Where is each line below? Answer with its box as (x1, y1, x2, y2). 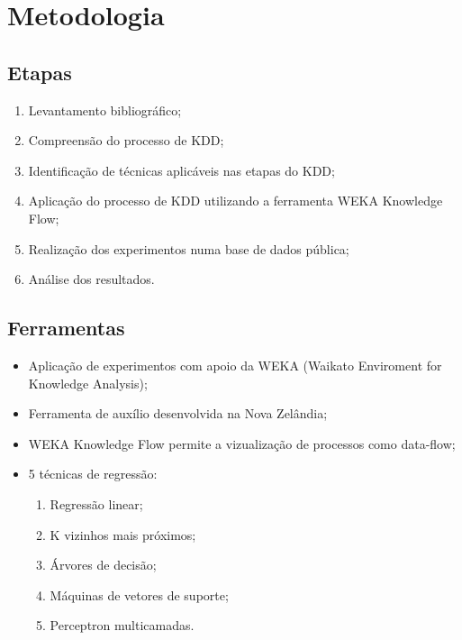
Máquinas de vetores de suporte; (50, 585, 229, 604)
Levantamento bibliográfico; (28, 100, 182, 119)
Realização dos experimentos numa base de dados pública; (28, 239, 349, 258)
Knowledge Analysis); (28, 373, 148, 392)
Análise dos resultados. (28, 270, 155, 288)
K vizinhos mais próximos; (50, 525, 196, 544)
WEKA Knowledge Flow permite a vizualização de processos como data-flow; (28, 434, 456, 453)
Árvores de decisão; (50, 555, 157, 574)
